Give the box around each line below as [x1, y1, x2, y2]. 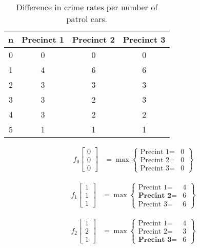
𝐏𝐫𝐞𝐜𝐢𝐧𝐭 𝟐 [138, 192, 172, 199]
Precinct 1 [22, 33, 64, 45]
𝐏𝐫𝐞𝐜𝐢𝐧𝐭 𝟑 [138, 236, 172, 243]
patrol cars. [66, 13, 107, 25]
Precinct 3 [123, 33, 166, 45]
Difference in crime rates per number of [16, 1, 158, 13]
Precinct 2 [72, 33, 115, 45]
